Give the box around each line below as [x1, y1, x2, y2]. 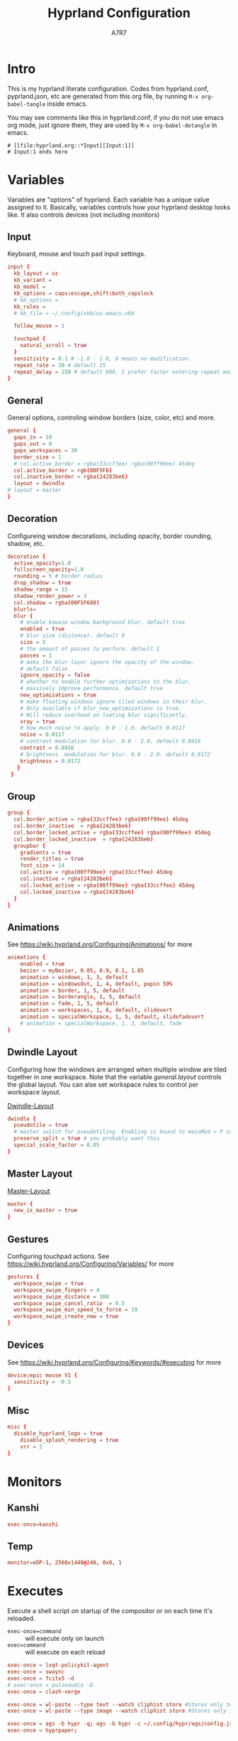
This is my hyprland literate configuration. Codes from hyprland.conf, [7, 84, 209, 93]
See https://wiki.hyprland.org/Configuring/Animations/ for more [7, 940, 193, 949]
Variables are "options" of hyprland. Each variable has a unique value [7, 195, 210, 204]
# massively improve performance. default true [20, 685, 163, 692]
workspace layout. [7, 1088, 62, 1096]
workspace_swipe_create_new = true [13, 1313, 119, 1320]
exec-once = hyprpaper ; [7, 1727, 78, 1734]
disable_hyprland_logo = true [13, 1430, 103, 1437]
